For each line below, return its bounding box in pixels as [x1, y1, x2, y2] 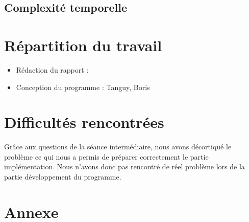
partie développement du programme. [4, 171, 121, 182]
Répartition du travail [4, 34, 162, 55]
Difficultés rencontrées [4, 112, 164, 132]
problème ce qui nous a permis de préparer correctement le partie [4, 151, 209, 162]
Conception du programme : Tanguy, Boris [16, 81, 150, 92]
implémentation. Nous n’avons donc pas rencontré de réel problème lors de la [4, 161, 245, 172]
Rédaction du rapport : [16, 64, 89, 75]
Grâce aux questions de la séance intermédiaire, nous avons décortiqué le [4, 141, 232, 152]
